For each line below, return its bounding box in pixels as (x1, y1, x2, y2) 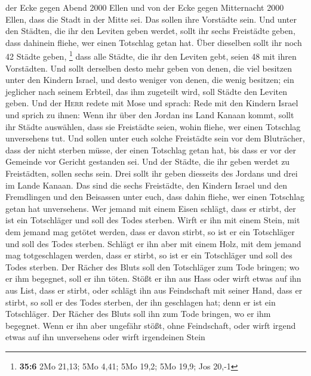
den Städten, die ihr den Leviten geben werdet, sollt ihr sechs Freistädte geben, (5, 24, 295, 37)
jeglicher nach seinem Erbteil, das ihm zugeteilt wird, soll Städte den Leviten (5, 85, 288, 97)
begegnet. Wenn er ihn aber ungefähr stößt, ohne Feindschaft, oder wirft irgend (5, 319, 296, 331)
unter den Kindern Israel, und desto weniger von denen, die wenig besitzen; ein (5, 73, 294, 86)
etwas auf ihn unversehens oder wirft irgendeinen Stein (5, 331, 205, 343)
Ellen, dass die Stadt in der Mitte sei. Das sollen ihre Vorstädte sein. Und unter (5, 13, 297, 25)
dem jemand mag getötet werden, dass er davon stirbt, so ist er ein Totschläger (5, 225, 295, 238)
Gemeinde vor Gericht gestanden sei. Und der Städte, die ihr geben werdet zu (5, 155, 290, 168)
